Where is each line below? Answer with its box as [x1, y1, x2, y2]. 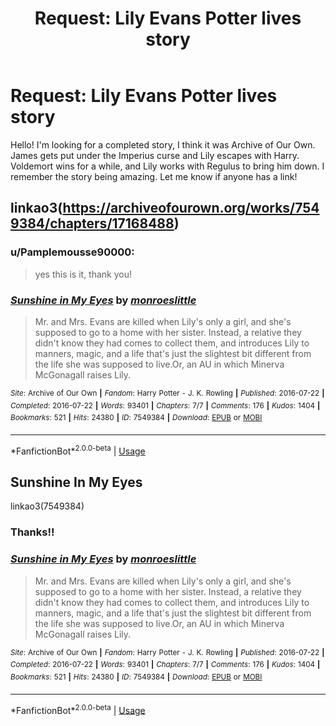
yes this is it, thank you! [34, 268, 133, 280]
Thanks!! [10, 525, 55, 539]
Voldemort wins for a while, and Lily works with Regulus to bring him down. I [10, 160, 325, 172]
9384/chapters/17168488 [10, 215, 175, 232]
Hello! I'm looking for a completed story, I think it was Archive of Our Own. [10, 138, 316, 151]
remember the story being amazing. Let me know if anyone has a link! [10, 170, 298, 182]
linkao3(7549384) [10, 500, 85, 512]
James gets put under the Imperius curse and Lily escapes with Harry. [10, 149, 300, 161]
